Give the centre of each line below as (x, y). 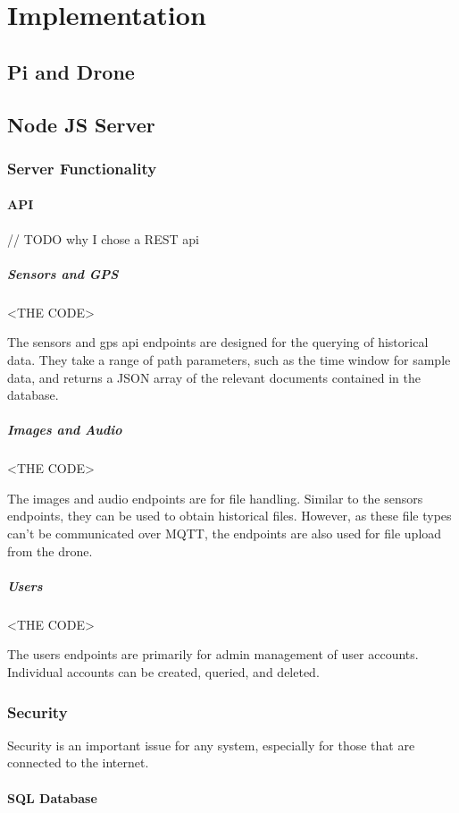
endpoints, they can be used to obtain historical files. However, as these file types (229, 516)
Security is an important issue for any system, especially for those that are (211, 745)
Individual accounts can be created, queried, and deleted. (163, 671)
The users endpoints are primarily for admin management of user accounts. (213, 654)
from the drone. (50, 550)
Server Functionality (82, 168)
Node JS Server (81, 124)
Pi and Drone (71, 71)
